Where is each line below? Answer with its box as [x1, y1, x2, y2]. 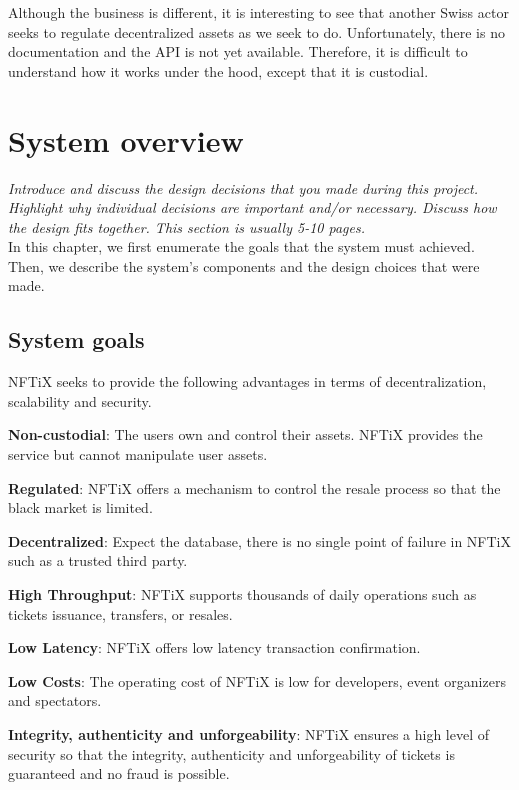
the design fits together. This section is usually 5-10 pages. [8, 216, 365, 237]
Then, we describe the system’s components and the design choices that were [8, 255, 480, 276]
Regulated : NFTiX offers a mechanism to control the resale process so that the [8, 477, 501, 498]
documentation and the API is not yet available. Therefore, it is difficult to [8, 41, 468, 62]
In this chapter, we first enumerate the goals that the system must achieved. [8, 236, 475, 257]
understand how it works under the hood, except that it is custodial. [8, 60, 429, 81]
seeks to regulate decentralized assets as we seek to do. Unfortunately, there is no [8, 21, 505, 42]
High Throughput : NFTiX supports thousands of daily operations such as [8, 584, 477, 605]
